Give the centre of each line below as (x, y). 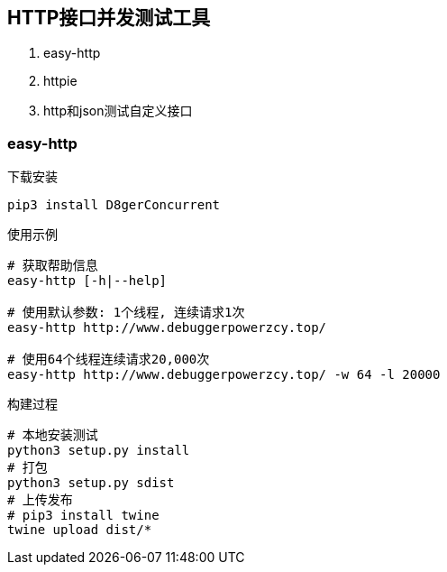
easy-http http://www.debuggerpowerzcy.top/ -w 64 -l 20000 (224, 375)
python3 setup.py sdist (91, 483)
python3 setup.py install (99, 451)
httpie (60, 81)
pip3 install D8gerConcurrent (114, 205)
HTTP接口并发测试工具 (109, 18)
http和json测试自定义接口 (118, 111)
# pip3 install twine (83, 516)
